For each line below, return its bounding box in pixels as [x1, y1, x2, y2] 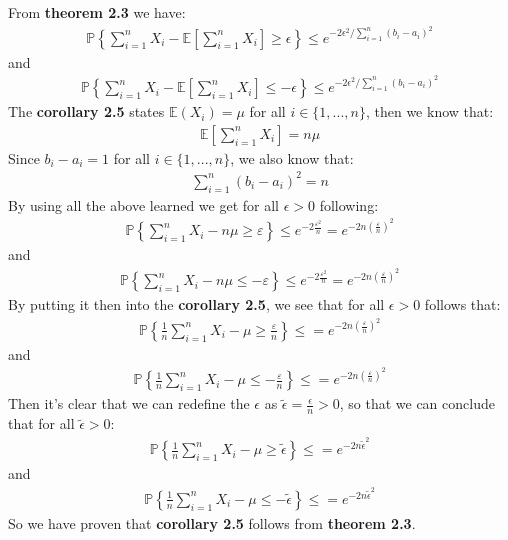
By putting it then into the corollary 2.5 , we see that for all [8, 294, 385, 315]
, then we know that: [365, 101, 494, 122]
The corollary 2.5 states [8, 101, 165, 122]
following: [319, 194, 379, 215]
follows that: [424, 294, 501, 315]
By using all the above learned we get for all [8, 194, 279, 215]
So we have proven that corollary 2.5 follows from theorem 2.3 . [8, 512, 416, 533]
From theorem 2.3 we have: [8, 2, 186, 22]
